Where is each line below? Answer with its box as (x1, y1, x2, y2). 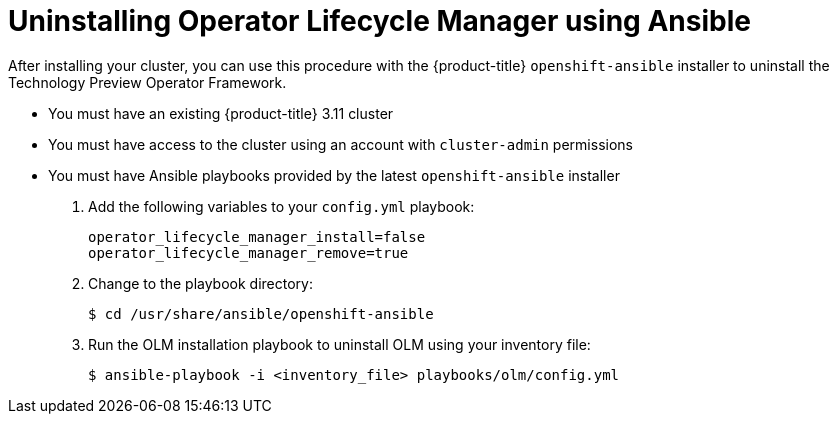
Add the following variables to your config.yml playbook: (88, 197, 475, 215)
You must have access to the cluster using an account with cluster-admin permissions (48, 135, 633, 153)
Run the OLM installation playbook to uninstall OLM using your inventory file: (88, 335, 591, 353)
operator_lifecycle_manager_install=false (88, 228, 426, 245)
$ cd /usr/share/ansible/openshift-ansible (88, 305, 434, 322)
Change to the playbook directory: (88, 274, 313, 292)
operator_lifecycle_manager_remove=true (88, 244, 409, 261)
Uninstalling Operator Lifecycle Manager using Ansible (8, 4, 751, 38)
